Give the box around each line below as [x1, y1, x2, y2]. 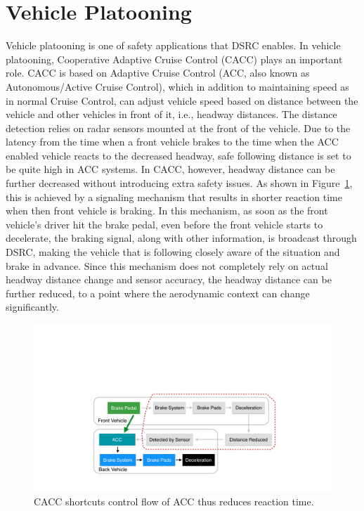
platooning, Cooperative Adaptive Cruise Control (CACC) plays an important [6, 51, 343, 66]
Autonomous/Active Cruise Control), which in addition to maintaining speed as [6, 79, 349, 93]
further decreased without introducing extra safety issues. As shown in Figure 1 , [6, 176, 353, 190]
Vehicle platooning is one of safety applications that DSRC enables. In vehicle [6, 38, 341, 53]
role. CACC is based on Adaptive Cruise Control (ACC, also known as [6, 65, 310, 80]
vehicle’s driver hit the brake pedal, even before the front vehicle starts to [6, 216, 323, 231]
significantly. [6, 299, 59, 314]
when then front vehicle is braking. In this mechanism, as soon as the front [6, 203, 328, 218]
